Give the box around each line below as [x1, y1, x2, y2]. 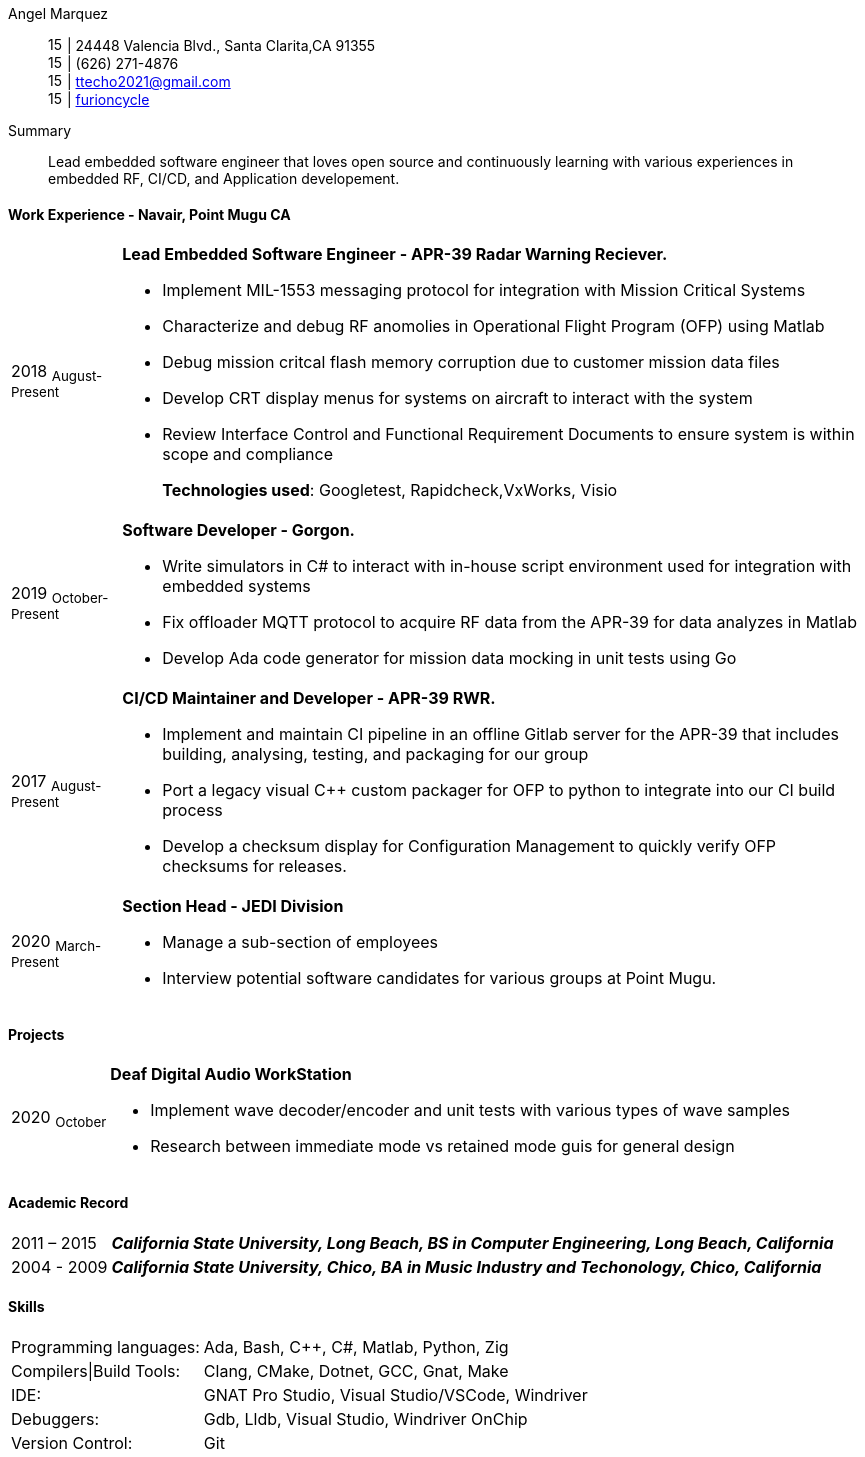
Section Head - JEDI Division [122, 896, 344, 917]
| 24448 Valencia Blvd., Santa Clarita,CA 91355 [66, 37, 376, 54]
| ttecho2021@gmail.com [66, 73, 231, 90]
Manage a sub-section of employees [162, 932, 439, 953]
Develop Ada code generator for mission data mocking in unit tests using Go [162, 648, 737, 669]
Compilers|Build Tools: [11, 1360, 181, 1381]
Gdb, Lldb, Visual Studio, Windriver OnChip [203, 1408, 528, 1429]
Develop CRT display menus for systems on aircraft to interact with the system [162, 388, 753, 409]
